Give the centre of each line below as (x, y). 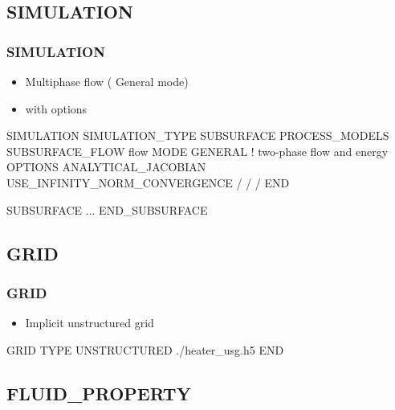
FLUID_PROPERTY (99, 393)
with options (56, 108)
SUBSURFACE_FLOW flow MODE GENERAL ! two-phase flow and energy (197, 151)
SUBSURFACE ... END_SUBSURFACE (107, 209)
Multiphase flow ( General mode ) (107, 81)
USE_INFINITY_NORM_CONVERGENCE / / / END (148, 182)
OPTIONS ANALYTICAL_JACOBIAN (106, 167)
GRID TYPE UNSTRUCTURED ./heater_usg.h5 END (145, 349)
